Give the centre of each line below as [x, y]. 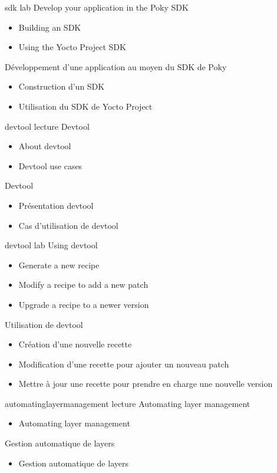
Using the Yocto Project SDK [72, 47]
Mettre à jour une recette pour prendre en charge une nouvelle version [146, 384]
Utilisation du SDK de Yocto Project [85, 106]
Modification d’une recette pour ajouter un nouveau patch [124, 364]
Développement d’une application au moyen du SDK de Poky [116, 66]
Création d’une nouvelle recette [75, 344]
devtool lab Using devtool [51, 245]
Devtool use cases [50, 165]
